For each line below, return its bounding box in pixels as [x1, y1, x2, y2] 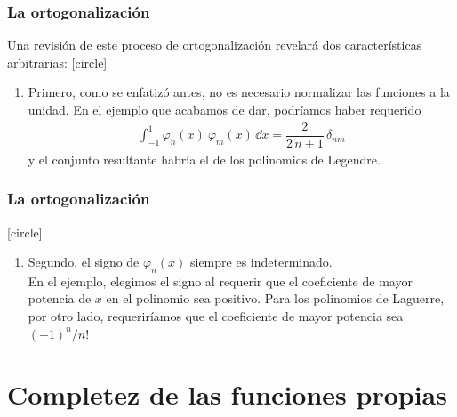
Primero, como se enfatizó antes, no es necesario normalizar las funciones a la [28, 83, 450, 101]
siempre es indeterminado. [189, 253, 333, 271]
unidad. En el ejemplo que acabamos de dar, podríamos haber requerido [28, 100, 421, 118]
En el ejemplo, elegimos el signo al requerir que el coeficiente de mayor [28, 271, 413, 290]
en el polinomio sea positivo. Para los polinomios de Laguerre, [106, 289, 445, 308]
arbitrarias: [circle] [7, 52, 108, 71]
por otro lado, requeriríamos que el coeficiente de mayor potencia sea [28, 307, 404, 325]
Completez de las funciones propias [7, 376, 447, 413]
